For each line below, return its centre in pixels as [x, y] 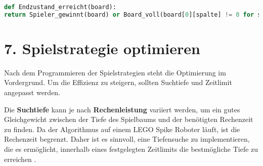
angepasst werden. [32, 92]
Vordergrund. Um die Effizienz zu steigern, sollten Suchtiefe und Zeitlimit [118, 82]
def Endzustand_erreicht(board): [60, 7]
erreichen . [20, 159]
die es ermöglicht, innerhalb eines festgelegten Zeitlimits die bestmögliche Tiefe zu [131, 149]
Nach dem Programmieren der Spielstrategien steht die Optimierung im [115, 72]
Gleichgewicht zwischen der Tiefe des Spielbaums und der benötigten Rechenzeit [129, 119]
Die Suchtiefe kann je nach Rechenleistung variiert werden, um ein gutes [122, 109]
